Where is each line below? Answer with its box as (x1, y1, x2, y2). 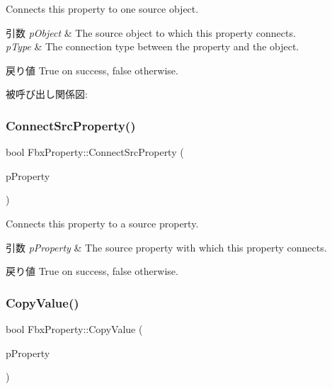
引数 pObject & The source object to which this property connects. (6, 25, 296, 40)
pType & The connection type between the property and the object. (6, 39, 299, 54)
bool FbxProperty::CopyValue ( (6, 321, 143, 336)
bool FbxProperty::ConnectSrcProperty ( (6, 145, 184, 159)
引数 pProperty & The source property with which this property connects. (6, 239, 327, 254)
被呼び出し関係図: (6, 86, 88, 101)
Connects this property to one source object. (6, 1, 199, 16)
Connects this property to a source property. (6, 215, 199, 230)
